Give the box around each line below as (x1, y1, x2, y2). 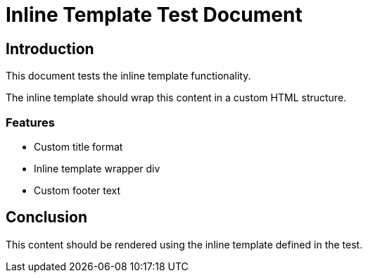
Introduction (6, 39, 94, 58)
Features (6, 115, 55, 129)
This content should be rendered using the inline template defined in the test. (6, 238, 363, 251)
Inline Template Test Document (6, 3, 303, 27)
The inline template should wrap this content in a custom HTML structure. (6, 91, 347, 104)
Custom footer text (34, 184, 121, 196)
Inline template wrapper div (34, 162, 160, 175)
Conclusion (6, 208, 88, 227)
